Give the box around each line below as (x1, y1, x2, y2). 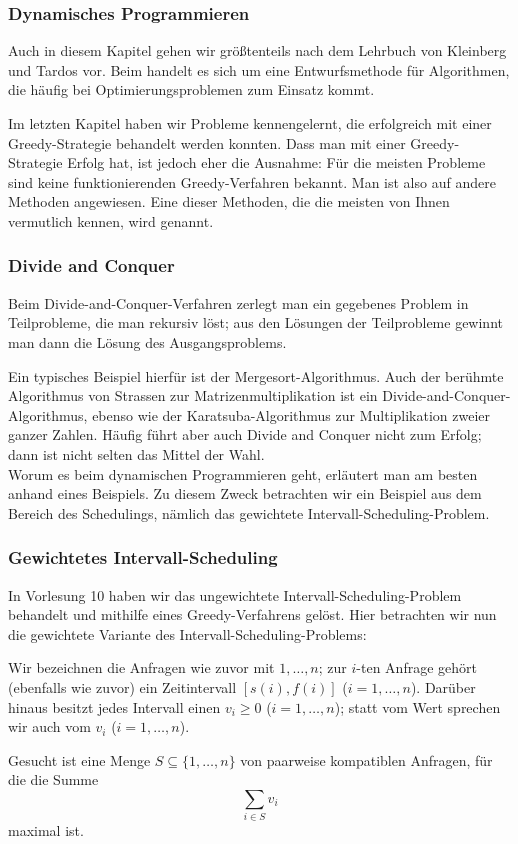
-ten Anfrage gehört (356, 657, 477, 678)
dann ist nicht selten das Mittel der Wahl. (8, 443, 265, 464)
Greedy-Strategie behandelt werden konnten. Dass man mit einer (8, 132, 406, 153)
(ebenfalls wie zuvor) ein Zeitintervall (8, 676, 237, 697)
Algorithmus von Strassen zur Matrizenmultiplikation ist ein (8, 385, 378, 406)
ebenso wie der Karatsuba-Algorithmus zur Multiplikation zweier (92, 404, 491, 425)
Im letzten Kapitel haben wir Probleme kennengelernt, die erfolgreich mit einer (8, 113, 492, 133)
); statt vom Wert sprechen (334, 696, 501, 717)
